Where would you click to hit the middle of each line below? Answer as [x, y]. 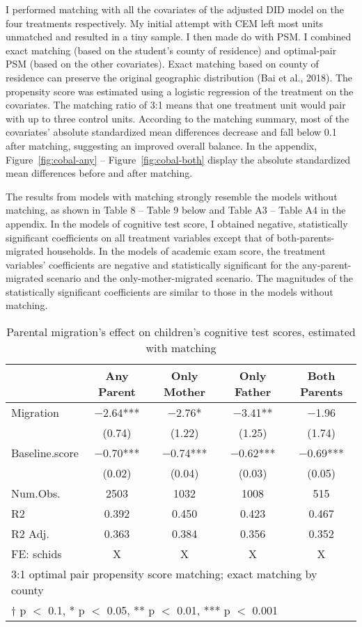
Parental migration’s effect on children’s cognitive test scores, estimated [181, 332]
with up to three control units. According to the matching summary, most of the [178, 118]
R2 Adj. [30, 534]
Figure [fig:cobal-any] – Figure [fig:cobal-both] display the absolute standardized [178, 159]
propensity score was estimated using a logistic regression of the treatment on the [180, 91]
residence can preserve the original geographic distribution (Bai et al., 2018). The [179, 77]
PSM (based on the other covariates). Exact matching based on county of [162, 64]
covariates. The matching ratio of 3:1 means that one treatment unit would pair [176, 105]
